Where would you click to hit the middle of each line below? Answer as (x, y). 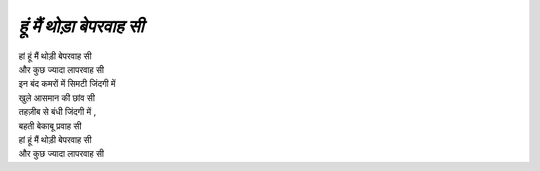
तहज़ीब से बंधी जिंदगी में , (57, 112)
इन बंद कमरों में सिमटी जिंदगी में (67, 84)
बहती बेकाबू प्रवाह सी (50, 126)
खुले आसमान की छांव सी (56, 97)
